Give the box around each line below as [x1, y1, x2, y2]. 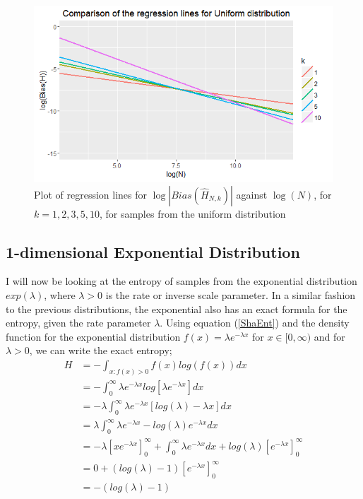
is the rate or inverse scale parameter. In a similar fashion [105, 287, 356, 302]
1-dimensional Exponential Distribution [6, 240, 300, 262]
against [236, 187, 268, 201]
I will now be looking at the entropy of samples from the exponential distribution [6, 274, 357, 288]
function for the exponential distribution [6, 329, 181, 344]
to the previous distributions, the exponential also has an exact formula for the [6, 301, 347, 316]
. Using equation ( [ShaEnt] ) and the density [160, 315, 350, 330]
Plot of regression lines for [34, 187, 147, 201]
